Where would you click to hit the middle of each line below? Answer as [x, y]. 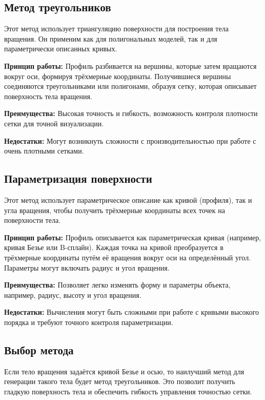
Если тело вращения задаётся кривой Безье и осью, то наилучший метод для [124, 371]
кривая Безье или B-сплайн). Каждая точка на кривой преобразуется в [114, 247]
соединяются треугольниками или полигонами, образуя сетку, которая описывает [130, 86]
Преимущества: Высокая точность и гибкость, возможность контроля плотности [131, 113]
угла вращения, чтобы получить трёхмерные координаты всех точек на [115, 210]
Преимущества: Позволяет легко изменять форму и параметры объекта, [117, 285]
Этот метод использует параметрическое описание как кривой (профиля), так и [128, 199]
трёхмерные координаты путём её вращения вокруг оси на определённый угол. [128, 257]
